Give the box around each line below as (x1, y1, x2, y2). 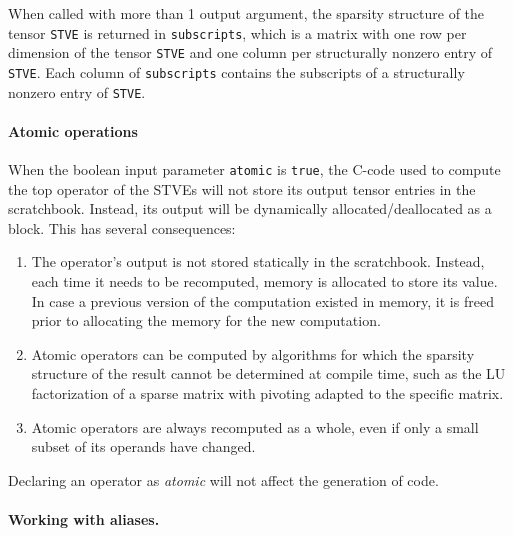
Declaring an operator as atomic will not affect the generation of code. (8, 469, 439, 490)
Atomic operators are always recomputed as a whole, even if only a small (31, 416, 479, 437)
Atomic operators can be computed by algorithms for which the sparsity (31, 343, 475, 364)
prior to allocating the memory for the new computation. (31, 310, 381, 331)
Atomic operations (8, 120, 138, 141)
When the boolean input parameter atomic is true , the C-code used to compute (8, 159, 501, 180)
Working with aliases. (8, 508, 160, 529)
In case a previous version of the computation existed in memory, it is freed (31, 290, 494, 311)
